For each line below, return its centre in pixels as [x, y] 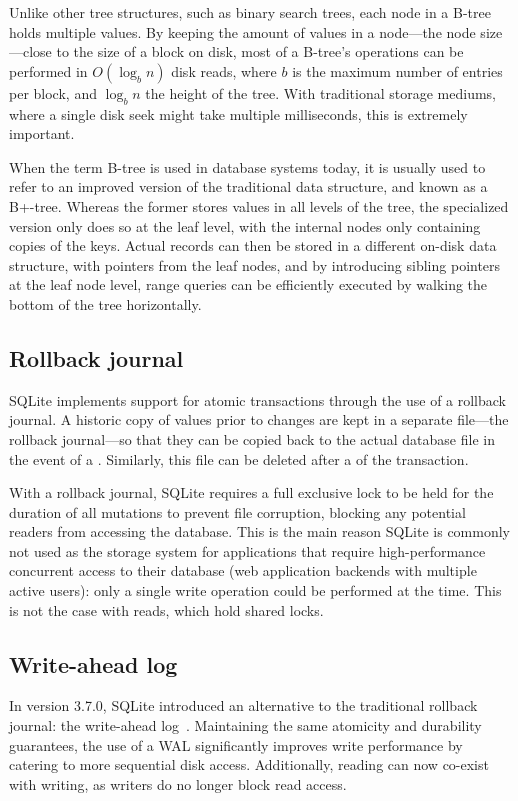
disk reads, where [224, 70]
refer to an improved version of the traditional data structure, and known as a [248, 186]
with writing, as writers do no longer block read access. [178, 783]
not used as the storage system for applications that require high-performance [247, 550]
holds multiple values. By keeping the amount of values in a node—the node [242, 31]
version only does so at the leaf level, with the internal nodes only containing [245, 225]
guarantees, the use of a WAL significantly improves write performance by [236, 744]
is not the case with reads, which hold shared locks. [166, 609]
